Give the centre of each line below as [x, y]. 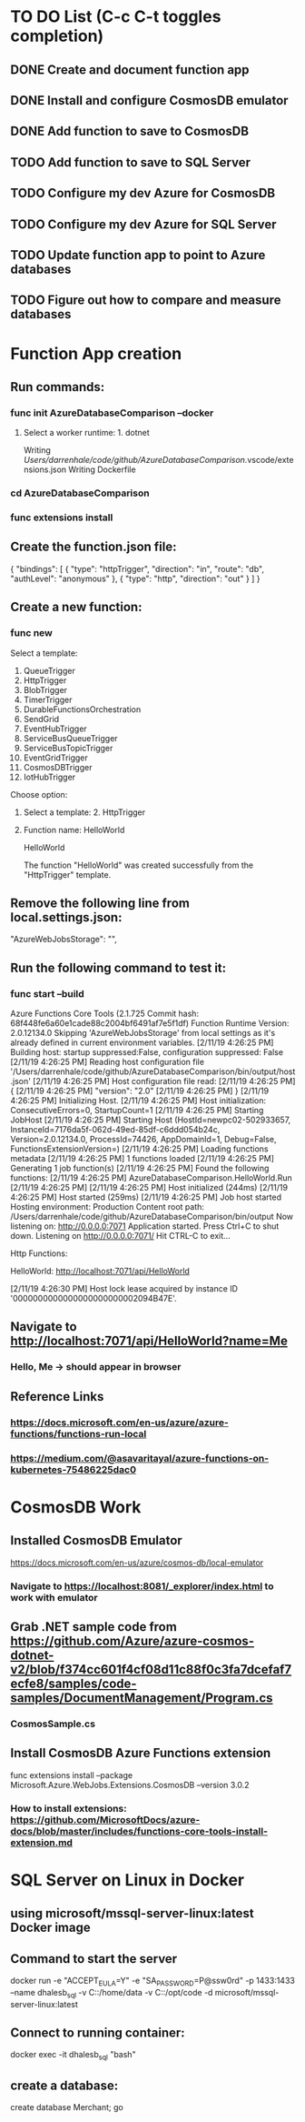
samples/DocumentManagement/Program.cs [142, 1698]
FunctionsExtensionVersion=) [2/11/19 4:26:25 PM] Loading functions [139, 1149]
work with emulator [54, 1597]
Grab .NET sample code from [94, 1627]
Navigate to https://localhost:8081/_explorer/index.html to [142, 1586]
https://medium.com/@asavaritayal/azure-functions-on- [140, 1458]
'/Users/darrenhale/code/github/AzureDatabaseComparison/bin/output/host [153, 1071]
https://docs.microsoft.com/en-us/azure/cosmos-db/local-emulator [137, 1563]
